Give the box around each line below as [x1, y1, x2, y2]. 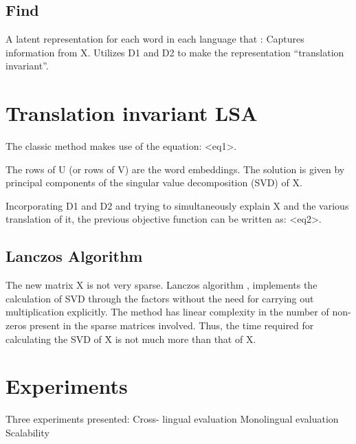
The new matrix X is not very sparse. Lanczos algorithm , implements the [5, 278, 318, 292]
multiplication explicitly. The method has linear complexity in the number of [5, 304, 329, 319]
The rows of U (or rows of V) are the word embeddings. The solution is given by [5, 162, 345, 176]
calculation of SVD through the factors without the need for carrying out [5, 291, 314, 305]
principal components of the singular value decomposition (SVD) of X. [5, 175, 302, 190]
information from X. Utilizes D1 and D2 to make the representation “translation [5, 45, 344, 59]
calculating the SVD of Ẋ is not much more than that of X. [5, 331, 256, 346]
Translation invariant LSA [5, 99, 258, 127]
